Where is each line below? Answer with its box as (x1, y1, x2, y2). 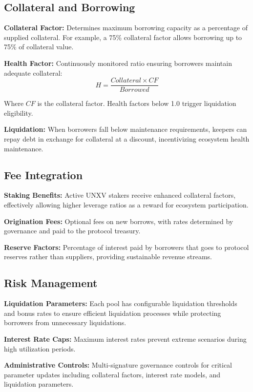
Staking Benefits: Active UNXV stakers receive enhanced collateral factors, (4, 190, 236, 200)
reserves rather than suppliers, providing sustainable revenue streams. (4, 251, 212, 262)
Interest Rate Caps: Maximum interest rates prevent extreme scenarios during (4, 333, 247, 344)
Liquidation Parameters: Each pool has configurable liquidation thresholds (4, 298, 237, 309)
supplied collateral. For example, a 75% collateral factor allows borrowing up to (4, 32, 242, 42)
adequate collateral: (4, 67, 63, 78)
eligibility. (4, 107, 33, 118)
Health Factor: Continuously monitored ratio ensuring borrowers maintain (4, 58, 232, 68)
